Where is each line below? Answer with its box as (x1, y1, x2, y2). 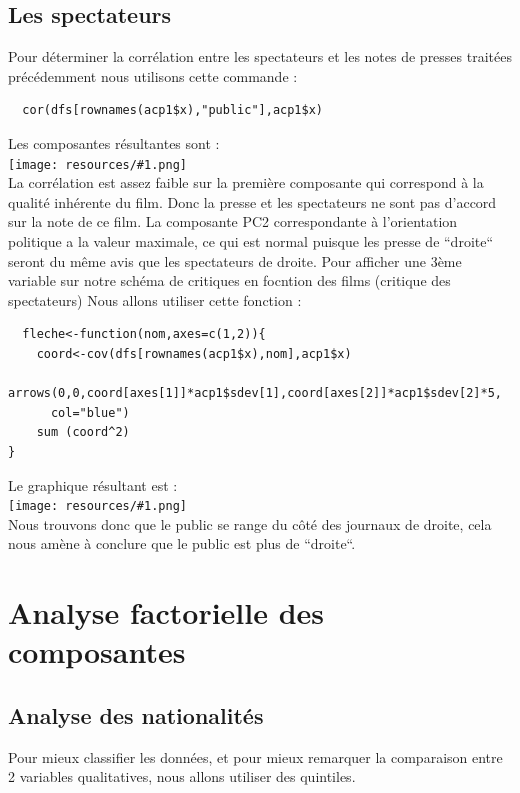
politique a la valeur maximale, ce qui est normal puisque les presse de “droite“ (8, 231, 494, 252)
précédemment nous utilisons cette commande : (8, 65, 298, 86)
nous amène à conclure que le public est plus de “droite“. (8, 533, 356, 554)
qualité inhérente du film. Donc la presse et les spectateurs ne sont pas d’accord (8, 191, 497, 212)
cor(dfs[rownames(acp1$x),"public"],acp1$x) (22, 103, 323, 118)
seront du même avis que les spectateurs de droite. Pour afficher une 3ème (8, 250, 462, 271)
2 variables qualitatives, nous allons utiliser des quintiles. (8, 766, 356, 787)
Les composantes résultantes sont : (8, 132, 220, 153)
